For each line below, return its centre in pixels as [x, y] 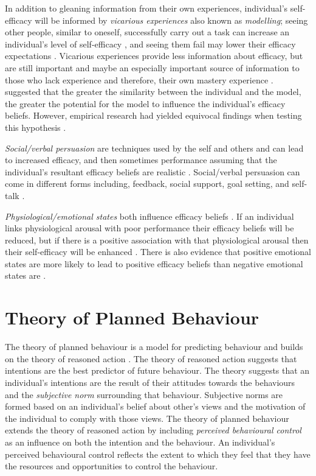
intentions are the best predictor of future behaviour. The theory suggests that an [157, 370]
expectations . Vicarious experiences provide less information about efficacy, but [154, 56]
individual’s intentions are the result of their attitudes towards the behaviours [150, 382]
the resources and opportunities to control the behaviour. [112, 466]
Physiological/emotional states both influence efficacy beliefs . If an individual [149, 216]
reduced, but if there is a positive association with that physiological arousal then [157, 240]
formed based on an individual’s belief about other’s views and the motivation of [155, 406]
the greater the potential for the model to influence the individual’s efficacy [145, 103]
